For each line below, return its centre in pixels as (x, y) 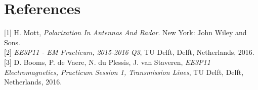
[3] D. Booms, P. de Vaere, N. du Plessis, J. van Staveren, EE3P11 (107, 62)
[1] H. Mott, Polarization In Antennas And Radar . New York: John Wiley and (125, 32)
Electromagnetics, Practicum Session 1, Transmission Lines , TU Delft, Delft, (124, 72)
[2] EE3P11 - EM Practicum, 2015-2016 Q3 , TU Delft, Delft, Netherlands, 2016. (129, 52)
